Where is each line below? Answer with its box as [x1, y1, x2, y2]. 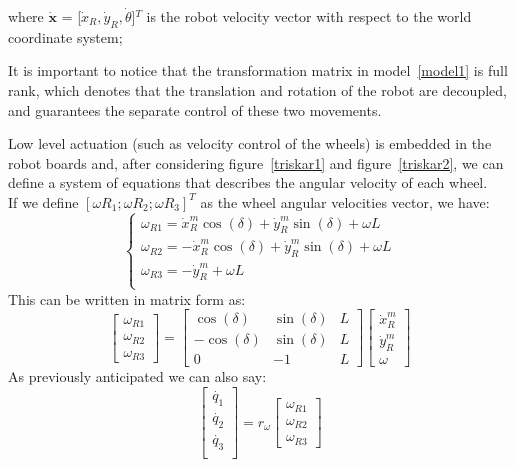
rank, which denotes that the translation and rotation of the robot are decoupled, [8, 79, 507, 100]
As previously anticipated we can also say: [8, 366, 267, 387]
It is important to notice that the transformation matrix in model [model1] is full [8, 60, 508, 81]
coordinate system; [8, 26, 123, 47]
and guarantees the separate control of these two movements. [8, 99, 382, 120]
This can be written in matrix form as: [8, 288, 246, 309]
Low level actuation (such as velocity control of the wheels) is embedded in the [8, 133, 492, 154]
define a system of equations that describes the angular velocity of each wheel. [8, 172, 488, 193]
